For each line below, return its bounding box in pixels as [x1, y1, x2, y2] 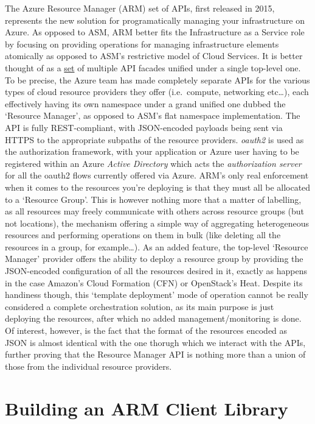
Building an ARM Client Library [5, 395, 288, 420]
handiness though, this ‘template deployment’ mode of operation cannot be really [5, 288, 308, 301]
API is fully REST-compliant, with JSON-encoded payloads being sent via [5, 121, 283, 133]
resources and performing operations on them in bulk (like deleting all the [5, 228, 281, 241]
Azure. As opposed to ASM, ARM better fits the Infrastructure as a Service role [5, 26, 305, 38]
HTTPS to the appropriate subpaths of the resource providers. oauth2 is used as [5, 133, 304, 146]
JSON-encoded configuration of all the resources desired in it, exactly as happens [5, 264, 307, 277]
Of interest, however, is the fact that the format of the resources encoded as [5, 324, 288, 337]
